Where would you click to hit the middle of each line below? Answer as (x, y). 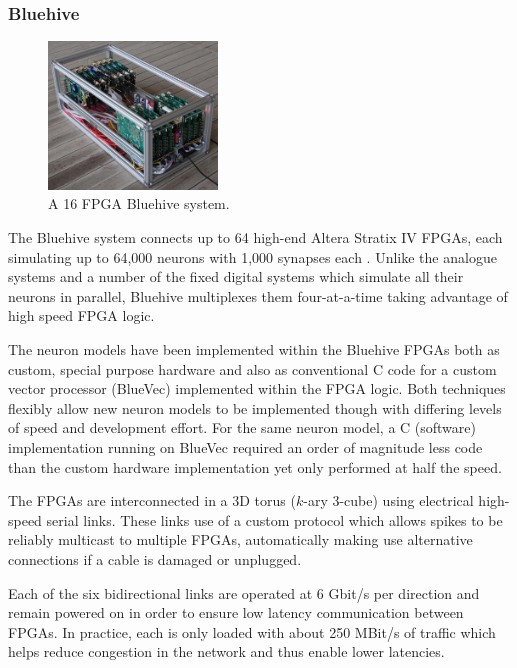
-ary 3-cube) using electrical (388, 500)
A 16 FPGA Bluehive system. (139, 203)
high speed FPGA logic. (81, 315)
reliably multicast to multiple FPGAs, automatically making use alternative (240, 539)
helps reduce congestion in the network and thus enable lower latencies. (226, 651)
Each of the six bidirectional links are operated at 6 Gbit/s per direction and (244, 592)
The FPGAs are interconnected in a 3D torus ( (152, 500)
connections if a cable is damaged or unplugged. (155, 558)
